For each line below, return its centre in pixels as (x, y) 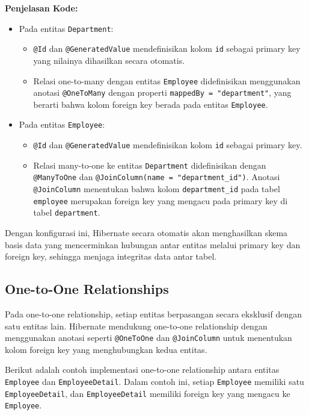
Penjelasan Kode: (41, 8)
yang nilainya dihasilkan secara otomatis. (109, 60)
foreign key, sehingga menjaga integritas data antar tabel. (111, 256)
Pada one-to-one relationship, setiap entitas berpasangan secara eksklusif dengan (153, 314)
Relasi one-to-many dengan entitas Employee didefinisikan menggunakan (167, 80)
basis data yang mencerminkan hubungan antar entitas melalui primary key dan (153, 244)
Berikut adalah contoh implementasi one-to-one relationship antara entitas (142, 370)
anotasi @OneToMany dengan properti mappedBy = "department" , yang (162, 92)
